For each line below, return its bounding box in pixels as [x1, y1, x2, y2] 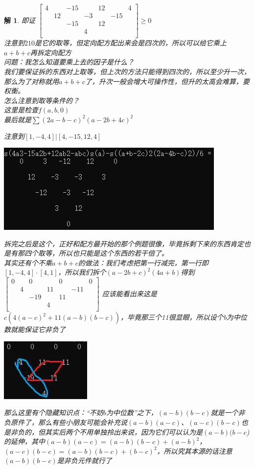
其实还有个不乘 [4, 257, 52, 268]
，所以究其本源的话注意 [157, 446, 232, 456]
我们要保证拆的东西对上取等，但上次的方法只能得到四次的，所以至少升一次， [4, 66, 251, 76]
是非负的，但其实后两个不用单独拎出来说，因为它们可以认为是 [4, 426, 203, 437]
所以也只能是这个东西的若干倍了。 [58, 248, 168, 258]
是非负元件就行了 [57, 455, 112, 466]
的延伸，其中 [4, 436, 45, 447]
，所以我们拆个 [58, 267, 106, 277]
